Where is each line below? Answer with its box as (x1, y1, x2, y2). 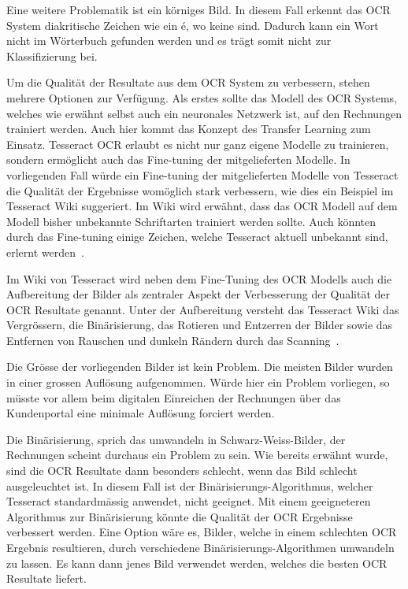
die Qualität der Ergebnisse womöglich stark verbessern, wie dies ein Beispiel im (6, 182, 394, 198)
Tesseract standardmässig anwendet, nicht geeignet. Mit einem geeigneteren (6, 493, 371, 509)
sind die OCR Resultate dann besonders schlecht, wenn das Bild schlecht (6, 462, 358, 479)
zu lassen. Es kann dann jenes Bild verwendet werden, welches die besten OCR (6, 554, 388, 571)
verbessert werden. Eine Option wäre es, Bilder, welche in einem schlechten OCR (6, 524, 397, 540)
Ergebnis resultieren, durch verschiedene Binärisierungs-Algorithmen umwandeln (6, 539, 395, 555)
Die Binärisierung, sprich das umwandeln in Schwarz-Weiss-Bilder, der (6, 431, 346, 447)
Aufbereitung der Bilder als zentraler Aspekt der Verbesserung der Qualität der (6, 286, 391, 302)
